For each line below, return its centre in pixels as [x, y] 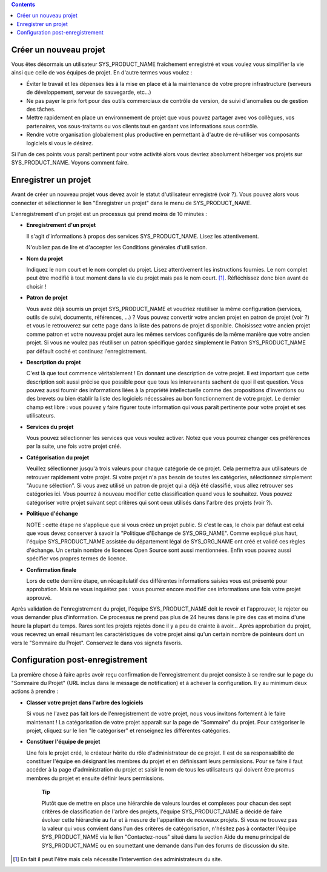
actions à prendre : [35, 691]
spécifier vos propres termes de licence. [77, 559]
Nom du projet [45, 258]
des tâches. [41, 110]
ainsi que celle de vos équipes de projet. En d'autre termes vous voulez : [102, 73]
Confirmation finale [51, 569]
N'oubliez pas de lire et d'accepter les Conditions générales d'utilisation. [117, 248]
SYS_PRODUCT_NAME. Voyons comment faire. [70, 163]
